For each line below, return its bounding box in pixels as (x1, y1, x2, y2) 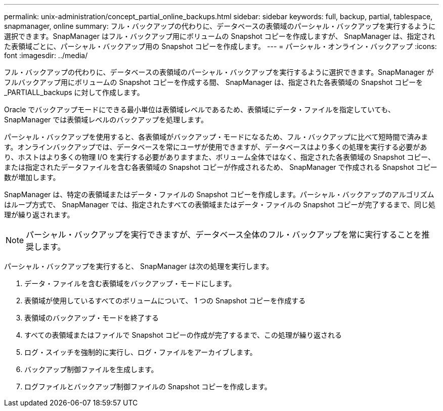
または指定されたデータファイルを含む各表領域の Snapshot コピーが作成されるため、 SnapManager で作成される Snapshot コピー (4, 163, 437, 171)
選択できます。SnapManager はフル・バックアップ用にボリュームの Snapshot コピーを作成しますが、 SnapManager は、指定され (4, 32, 435, 40)
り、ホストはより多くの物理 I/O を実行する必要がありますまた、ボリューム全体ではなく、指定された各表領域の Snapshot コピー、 (4, 153, 435, 161)
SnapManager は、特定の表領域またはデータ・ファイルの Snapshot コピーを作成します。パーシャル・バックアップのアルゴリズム (4, 190, 434, 199)
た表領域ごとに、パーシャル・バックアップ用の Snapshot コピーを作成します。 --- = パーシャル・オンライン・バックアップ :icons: (4, 42, 437, 51)
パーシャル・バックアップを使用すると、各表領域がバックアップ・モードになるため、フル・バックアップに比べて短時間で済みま (4, 132, 428, 141)
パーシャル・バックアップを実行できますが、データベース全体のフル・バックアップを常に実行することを (26, 230, 422, 240)
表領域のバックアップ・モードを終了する (24, 313, 159, 322)
